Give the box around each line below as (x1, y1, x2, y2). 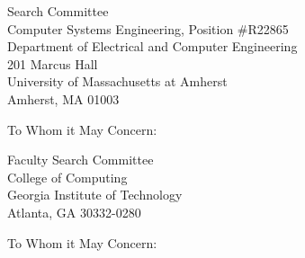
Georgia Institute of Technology (7, 185, 183, 204)
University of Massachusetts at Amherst (7, 72, 228, 91)
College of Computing (7, 167, 128, 186)
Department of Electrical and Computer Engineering (7, 37, 298, 56)
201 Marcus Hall (7, 54, 98, 73)
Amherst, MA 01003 (7, 89, 120, 108)
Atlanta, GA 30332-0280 (7, 202, 141, 221)
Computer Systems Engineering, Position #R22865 (7, 19, 289, 38)
